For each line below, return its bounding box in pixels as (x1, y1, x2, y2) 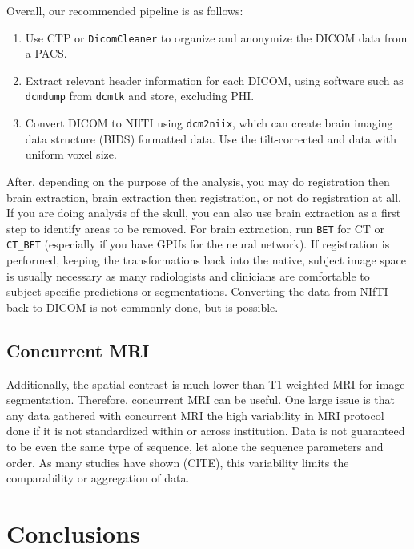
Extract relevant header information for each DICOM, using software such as (25, 71, 404, 88)
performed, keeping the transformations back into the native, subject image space (6, 252, 407, 268)
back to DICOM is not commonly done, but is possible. (6, 298, 279, 315)
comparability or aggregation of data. (6, 470, 190, 486)
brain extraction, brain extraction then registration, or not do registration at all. (6, 188, 401, 205)
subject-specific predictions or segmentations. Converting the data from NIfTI (6, 283, 388, 300)
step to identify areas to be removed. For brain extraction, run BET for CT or (6, 220, 385, 236)
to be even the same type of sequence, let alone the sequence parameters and (6, 438, 384, 454)
